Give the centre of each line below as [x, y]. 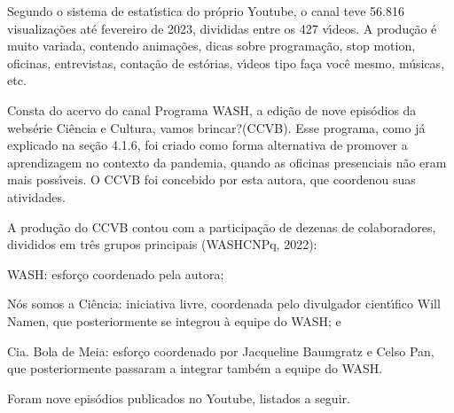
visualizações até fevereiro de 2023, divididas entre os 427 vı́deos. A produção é [222, 28]
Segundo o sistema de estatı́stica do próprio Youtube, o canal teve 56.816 [206, 11]
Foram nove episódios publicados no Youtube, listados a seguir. [179, 397]
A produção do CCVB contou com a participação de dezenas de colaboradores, [222, 226]
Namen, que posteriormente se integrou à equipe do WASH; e [174, 320]
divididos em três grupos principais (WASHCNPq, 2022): [162, 244]
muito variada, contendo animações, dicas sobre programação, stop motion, [211, 46]
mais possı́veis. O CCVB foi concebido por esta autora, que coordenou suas [211, 179]
